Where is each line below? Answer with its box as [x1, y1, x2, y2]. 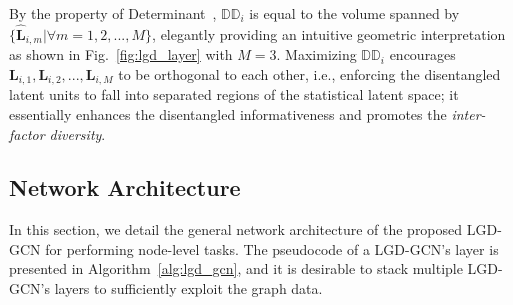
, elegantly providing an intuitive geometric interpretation [152, 23, 506, 44]
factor [9, 123, 45, 144]
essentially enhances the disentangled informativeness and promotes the [9, 103, 447, 124]
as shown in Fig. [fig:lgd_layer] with [9, 44, 233, 65]
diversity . [49, 123, 106, 144]
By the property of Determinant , [9, 3, 217, 23]
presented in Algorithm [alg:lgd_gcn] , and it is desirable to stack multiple [9, 258, 463, 279]
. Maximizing [276, 44, 357, 65]
